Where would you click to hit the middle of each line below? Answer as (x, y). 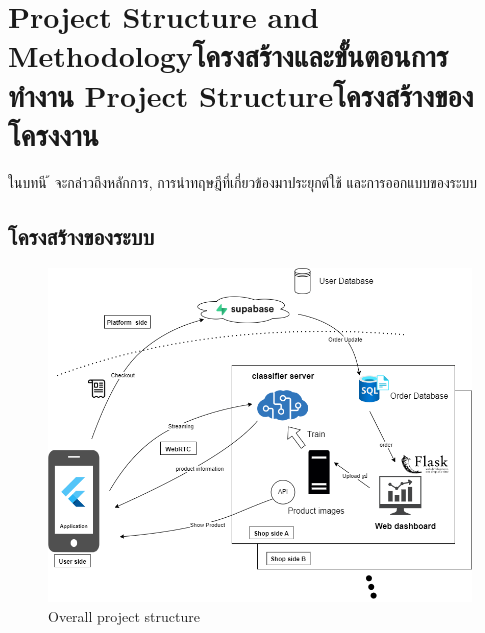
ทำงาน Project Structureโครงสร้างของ (241, 94)
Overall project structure (124, 615)
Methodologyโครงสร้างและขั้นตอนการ (228, 55)
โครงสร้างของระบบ (81, 235)
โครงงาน (53, 133)
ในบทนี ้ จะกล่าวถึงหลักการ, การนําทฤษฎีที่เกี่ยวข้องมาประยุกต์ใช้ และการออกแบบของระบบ (243, 181)
